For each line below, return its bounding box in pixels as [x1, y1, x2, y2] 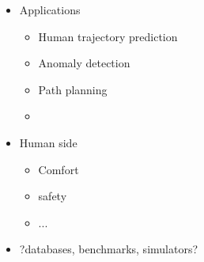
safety [38, 188, 67, 204]
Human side [19, 134, 77, 150]
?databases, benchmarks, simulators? [19, 241, 198, 257]
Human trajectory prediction [38, 28, 178, 44]
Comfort [38, 161, 79, 177]
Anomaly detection [38, 55, 130, 71]
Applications [19, 2, 81, 17]
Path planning [38, 81, 108, 97]
